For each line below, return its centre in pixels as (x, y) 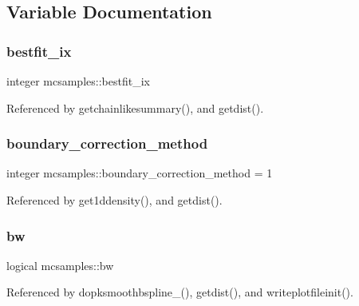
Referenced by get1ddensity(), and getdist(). (114, 200)
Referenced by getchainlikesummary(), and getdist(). (135, 107)
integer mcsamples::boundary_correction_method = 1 (140, 173)
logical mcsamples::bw (60, 265)
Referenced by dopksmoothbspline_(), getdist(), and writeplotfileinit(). (180, 292)
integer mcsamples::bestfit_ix (78, 81)
